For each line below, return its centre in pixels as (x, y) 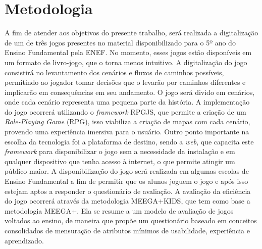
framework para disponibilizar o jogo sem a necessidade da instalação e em (120, 151)
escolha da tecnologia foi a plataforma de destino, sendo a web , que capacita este (129, 141)
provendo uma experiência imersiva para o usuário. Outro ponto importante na (127, 132)
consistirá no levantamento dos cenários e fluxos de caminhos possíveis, (114, 72)
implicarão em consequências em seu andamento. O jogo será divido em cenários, (130, 92)
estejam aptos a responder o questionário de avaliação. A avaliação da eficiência (128, 191)
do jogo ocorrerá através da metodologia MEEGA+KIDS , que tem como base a (127, 201)
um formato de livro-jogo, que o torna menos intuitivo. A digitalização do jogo (126, 62)
